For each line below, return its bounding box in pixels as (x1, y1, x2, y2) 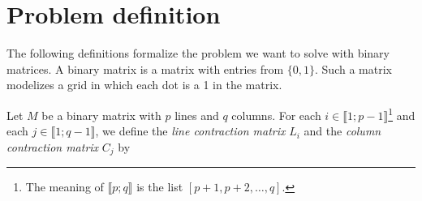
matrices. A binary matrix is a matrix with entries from (6, 60, 284, 77)
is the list (136, 178, 183, 195)
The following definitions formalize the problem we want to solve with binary (6, 45, 390, 62)
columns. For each (231, 106, 321, 123)
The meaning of (25, 178, 104, 195)
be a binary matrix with (41, 106, 161, 123)
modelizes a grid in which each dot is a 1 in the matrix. (6, 76, 282, 93)
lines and (174, 106, 219, 123)
